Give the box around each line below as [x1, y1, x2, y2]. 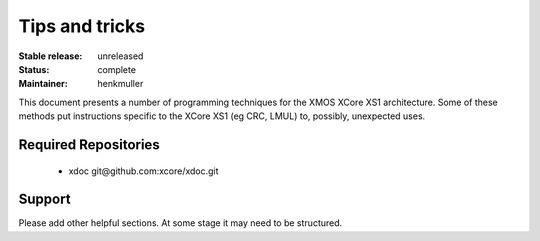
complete [97, 63, 137, 75]
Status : [18, 63, 50, 75]
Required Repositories [18, 136, 160, 153]
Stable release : [18, 50, 83, 62]
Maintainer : [18, 78, 69, 90]
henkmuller [97, 78, 144, 90]
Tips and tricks [18, 15, 145, 37]
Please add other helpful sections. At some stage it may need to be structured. [18, 217, 343, 229]
